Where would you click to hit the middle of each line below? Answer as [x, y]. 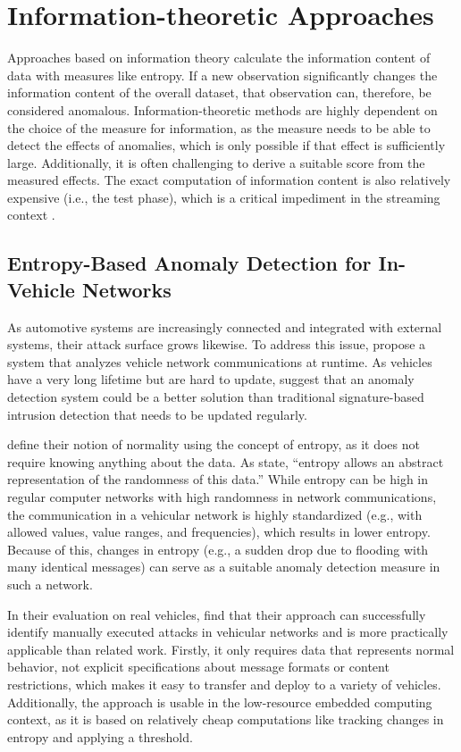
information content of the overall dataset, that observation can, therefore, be [219, 92]
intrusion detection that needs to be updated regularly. [157, 414]
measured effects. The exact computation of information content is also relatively [229, 180]
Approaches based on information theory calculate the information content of [219, 58]
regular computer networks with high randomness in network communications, [222, 497]
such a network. [50, 584]
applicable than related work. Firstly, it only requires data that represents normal [231, 649]
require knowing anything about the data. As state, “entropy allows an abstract [226, 461]
